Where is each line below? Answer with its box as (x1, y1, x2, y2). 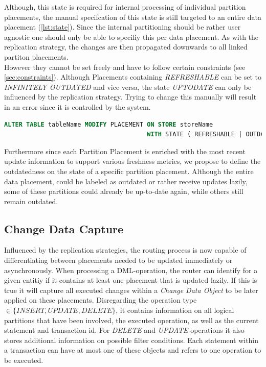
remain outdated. (4, 195, 58, 206)
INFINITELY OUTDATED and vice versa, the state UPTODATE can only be (4, 81, 252, 92)
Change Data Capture (4, 221, 124, 236)
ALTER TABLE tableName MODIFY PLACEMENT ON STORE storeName (4, 120, 213, 128)
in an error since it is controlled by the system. (4, 101, 151, 112)
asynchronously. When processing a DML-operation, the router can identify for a (4, 264, 258, 275)
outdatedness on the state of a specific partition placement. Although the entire (4, 165, 254, 176)
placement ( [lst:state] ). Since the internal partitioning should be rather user (4, 21, 241, 32)
